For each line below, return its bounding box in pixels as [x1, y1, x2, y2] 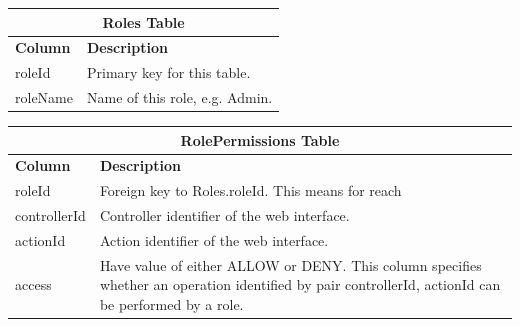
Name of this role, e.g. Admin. [86, 87, 273, 108]
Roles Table [102, 11, 185, 32]
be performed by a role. [99, 294, 244, 315]
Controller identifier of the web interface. [99, 205, 350, 226]
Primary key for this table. [86, 62, 251, 83]
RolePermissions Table [180, 129, 340, 150]
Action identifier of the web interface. [99, 230, 329, 250]
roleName [15, 87, 73, 108]
